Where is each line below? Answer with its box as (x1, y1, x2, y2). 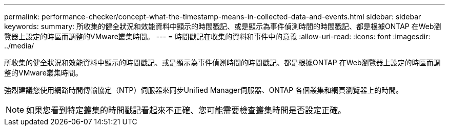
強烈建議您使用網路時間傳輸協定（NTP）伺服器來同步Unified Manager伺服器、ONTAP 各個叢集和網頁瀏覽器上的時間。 (4, 86, 403, 94)
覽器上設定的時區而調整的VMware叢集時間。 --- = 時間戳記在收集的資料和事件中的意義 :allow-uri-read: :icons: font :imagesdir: (4, 32, 431, 41)
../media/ (4, 41, 34, 50)
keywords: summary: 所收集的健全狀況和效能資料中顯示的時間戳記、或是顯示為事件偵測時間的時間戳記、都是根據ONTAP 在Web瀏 (4, 22, 441, 31)
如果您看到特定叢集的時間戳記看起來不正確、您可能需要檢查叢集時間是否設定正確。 (26, 105, 346, 115)
